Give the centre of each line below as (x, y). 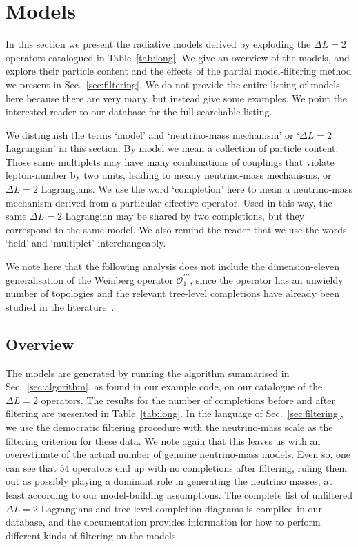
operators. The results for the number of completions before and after (188, 400)
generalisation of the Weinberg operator (89, 279)
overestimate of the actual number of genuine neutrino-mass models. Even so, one (178, 454)
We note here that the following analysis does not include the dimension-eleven (173, 266)
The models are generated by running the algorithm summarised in (148, 373)
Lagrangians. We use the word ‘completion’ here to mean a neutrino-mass (197, 189)
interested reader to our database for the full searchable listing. (139, 112)
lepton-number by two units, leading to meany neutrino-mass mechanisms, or (169, 175)
